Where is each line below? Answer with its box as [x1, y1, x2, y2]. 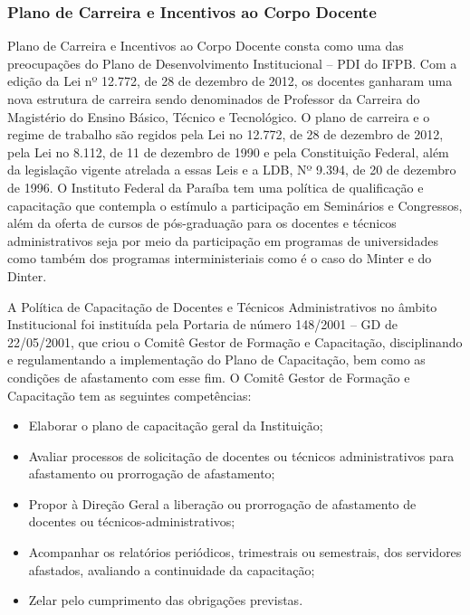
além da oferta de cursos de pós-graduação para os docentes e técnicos [7, 213, 397, 232]
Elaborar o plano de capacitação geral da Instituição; [28, 416, 323, 435]
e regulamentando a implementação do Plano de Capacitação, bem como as [7, 350, 426, 369]
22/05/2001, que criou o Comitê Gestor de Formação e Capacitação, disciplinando [7, 332, 463, 351]
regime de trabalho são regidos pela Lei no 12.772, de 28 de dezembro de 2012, [7, 125, 444, 144]
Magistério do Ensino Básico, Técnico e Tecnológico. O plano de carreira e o [7, 107, 430, 126]
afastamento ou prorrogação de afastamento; [28, 464, 275, 483]
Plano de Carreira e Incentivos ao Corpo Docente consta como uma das [7, 36, 404, 55]
